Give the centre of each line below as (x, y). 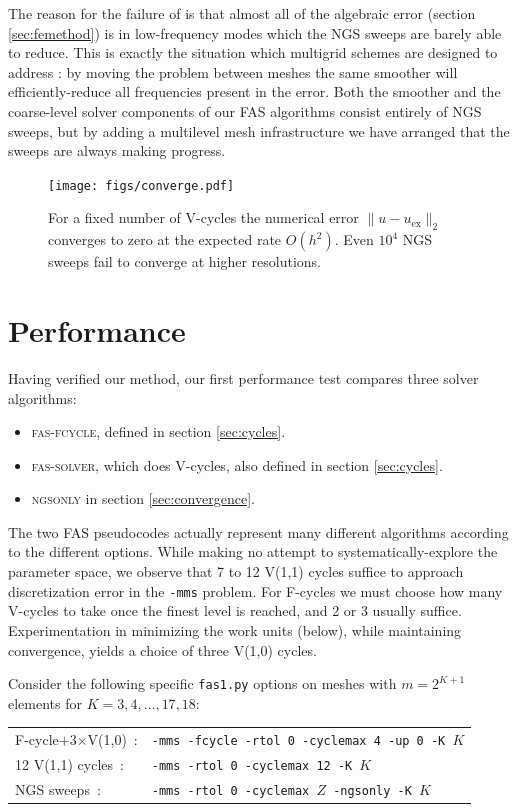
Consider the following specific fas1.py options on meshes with (202, 683)
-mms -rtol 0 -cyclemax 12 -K (252, 766)
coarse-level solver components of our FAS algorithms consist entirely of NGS (245, 110)
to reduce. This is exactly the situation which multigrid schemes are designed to (253, 52)
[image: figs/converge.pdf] (141, 185)
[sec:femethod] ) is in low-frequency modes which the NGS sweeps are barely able (255, 32)
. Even (354, 239)
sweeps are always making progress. (117, 150)
